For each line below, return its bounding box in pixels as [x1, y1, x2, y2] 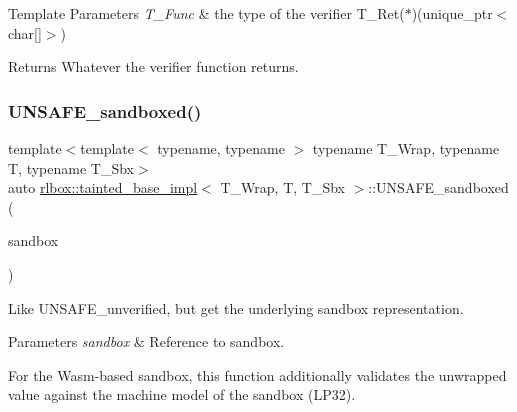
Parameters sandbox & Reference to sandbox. [8, 331, 285, 352]
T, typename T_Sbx [8, 157, 134, 178]
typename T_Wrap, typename [312, 138, 500, 158]
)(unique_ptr [411, 3, 493, 23]
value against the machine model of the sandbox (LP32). [8, 384, 356, 405]
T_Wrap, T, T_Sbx [220, 177, 345, 198]
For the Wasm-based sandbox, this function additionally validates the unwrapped [8, 364, 507, 385]
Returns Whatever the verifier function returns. [8, 56, 299, 77]
